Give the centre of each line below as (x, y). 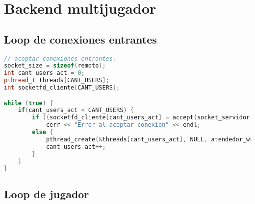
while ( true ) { (29, 103)
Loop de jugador (47, 193)
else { (43, 132)
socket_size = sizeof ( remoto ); (55, 66)
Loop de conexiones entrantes (80, 39)
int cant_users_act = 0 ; (44, 73)
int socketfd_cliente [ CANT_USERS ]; (62, 88)
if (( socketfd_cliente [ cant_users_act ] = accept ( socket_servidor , (143, 118)
